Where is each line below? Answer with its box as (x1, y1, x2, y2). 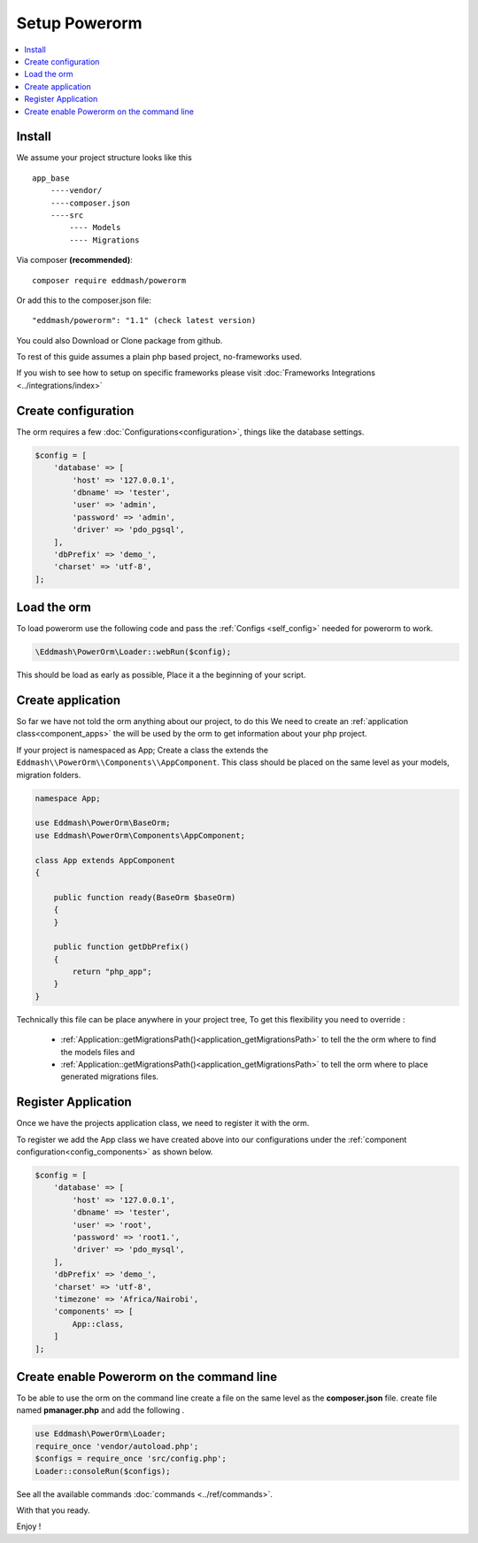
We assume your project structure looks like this (16, 152, 192, 163)
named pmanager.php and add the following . (16, 1405, 185, 1416)
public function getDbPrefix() (53, 942, 189, 952)
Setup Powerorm (16, 13, 143, 33)
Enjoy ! (16, 1521, 42, 1531)
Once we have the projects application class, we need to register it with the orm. (16, 1118, 310, 1129)
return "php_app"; (72, 967, 152, 977)
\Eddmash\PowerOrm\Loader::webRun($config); (35, 647, 232, 657)
